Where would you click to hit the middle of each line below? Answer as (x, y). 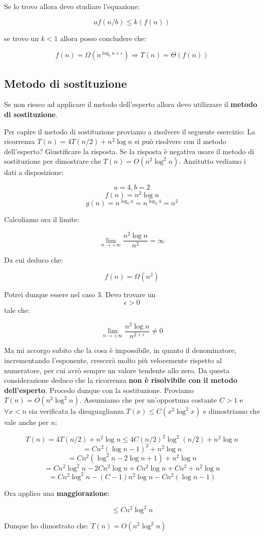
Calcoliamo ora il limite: (42, 219)
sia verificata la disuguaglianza (76, 411)
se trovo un (22, 38)
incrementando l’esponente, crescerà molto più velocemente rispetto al (113, 360)
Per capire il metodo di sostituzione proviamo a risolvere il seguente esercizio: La (130, 131)
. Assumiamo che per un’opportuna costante (148, 400)
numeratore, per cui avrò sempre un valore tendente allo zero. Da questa (117, 370)
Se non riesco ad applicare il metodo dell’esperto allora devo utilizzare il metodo (131, 104)
